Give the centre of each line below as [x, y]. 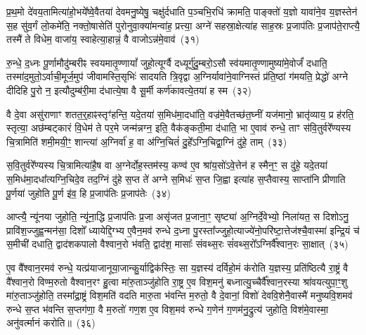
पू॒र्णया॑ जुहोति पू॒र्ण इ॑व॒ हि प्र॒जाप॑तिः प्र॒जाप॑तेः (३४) [89, 192]
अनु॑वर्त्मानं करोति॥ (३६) [51, 323]
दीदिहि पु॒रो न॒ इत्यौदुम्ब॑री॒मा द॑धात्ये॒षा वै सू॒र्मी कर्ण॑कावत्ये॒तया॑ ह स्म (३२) [129, 90]
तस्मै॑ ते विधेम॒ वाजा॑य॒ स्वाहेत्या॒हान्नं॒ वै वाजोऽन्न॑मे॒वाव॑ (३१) [103, 39]
